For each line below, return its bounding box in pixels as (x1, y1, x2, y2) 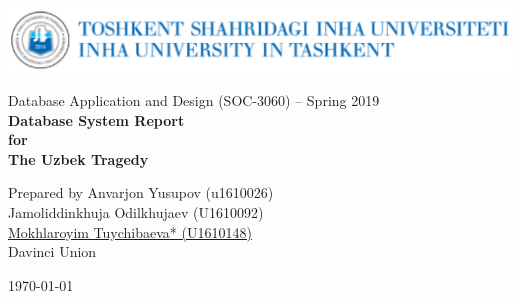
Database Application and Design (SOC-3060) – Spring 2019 (8, 90, 380, 111)
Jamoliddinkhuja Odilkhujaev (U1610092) (8, 202, 264, 223)
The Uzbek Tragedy (8, 148, 149, 169)
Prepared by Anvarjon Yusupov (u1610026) (8, 182, 274, 203)
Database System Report (8, 109, 185, 130)
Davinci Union (8, 241, 97, 262)
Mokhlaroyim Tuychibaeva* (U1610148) (8, 221, 252, 242)
